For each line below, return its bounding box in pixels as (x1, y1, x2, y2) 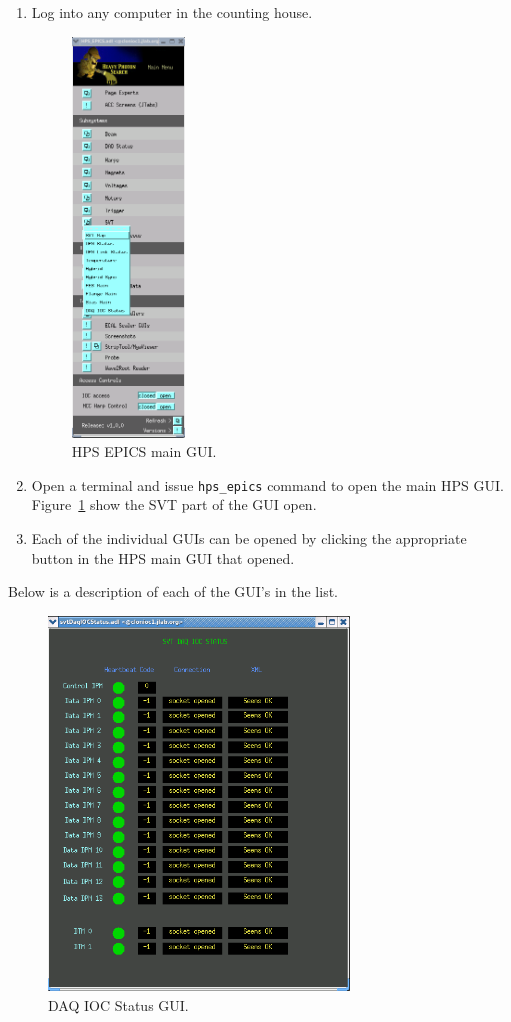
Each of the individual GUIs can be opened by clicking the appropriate (31, 528, 467, 549)
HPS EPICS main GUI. (71, 441, 217, 462)
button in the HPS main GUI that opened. (31, 547, 295, 568)
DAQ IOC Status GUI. (48, 994, 189, 1015)
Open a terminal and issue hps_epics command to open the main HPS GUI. (31, 474, 504, 495)
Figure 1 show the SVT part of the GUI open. (31, 494, 317, 515)
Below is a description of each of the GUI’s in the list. (8, 581, 338, 602)
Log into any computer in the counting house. (31, 2, 313, 22)
